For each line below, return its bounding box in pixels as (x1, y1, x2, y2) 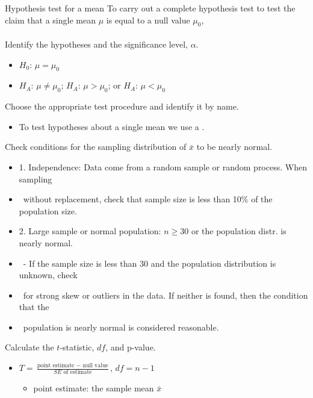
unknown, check (19, 269, 78, 281)
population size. (19, 204, 77, 217)
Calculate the (5, 341, 54, 353)
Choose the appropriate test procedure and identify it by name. (5, 100, 239, 113)
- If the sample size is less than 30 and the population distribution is (23, 257, 276, 269)
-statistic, (60, 341, 95, 353)
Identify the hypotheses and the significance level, (5, 37, 188, 50)
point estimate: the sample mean (33, 382, 154, 394)
